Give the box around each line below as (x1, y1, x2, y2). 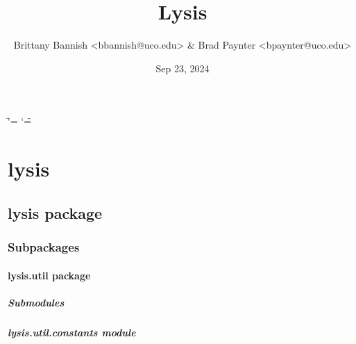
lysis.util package (8, 268, 91, 282)
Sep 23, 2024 (155, 60, 210, 75)
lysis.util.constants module (8, 325, 136, 339)
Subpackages (8, 238, 80, 255)
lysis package (8, 202, 103, 223)
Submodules (8, 295, 65, 309)
